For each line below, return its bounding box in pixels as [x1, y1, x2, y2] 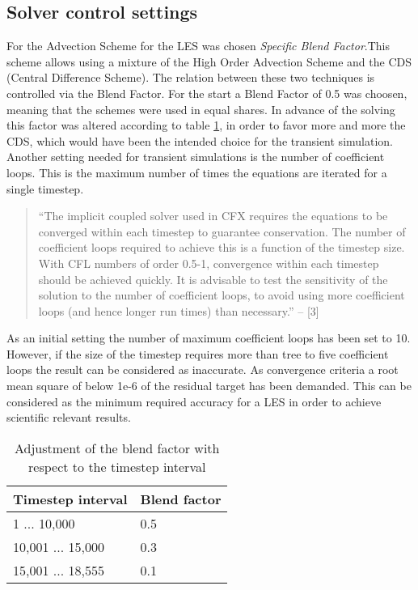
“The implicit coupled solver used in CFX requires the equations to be [38, 207, 388, 224]
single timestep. [6, 180, 84, 197]
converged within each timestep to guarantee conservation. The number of [38, 223, 406, 240]
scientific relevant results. [6, 409, 131, 426]
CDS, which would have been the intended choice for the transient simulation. [6, 132, 393, 149]
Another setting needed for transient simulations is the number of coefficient [6, 148, 385, 165]
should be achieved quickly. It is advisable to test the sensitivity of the [38, 270, 388, 287]
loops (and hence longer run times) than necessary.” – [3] [38, 302, 319, 319]
